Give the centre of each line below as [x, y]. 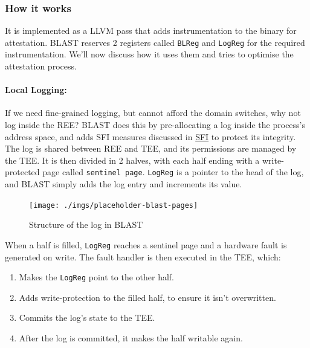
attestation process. [41, 66]
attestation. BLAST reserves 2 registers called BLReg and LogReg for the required [155, 42]
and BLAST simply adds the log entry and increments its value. [124, 184]
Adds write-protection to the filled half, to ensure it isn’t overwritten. [147, 297]
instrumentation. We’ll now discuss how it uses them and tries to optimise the [149, 54]
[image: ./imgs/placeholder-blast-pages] [114, 205]
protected [22, 172]
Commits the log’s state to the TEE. [87, 317]
